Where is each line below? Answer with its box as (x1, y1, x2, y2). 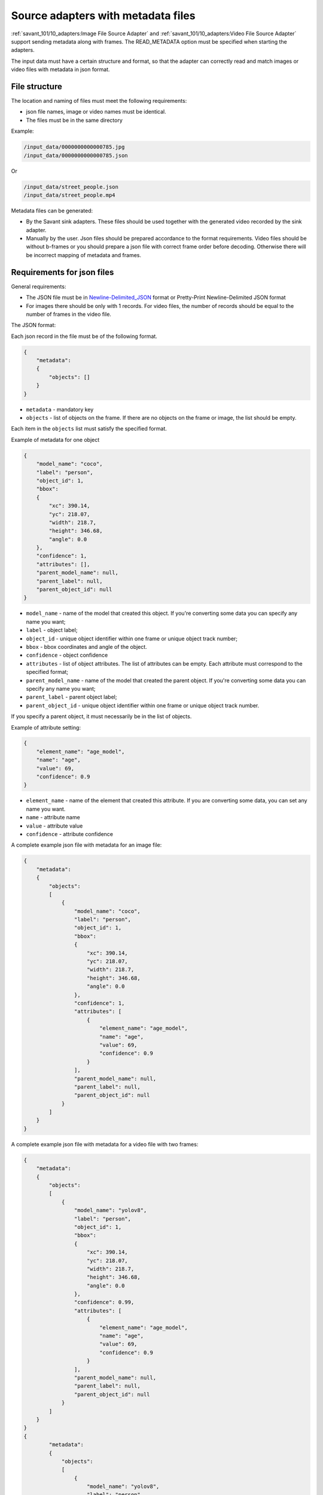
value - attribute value (26, 822, 83, 829)
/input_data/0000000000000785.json (23, 152, 128, 158)
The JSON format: (11, 322, 56, 329)
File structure (11, 81, 62, 91)
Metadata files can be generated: (11, 207, 93, 214)
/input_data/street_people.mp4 (23, 191, 116, 199)
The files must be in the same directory (26, 117, 123, 124)
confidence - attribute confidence (26, 830, 114, 837)
